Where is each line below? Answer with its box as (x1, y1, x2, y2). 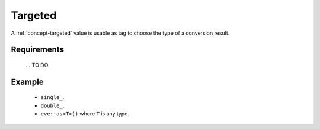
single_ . (40, 94, 65, 101)
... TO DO (25, 61, 49, 68)
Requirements (11, 45, 65, 55)
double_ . (40, 102, 65, 109)
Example (11, 77, 44, 87)
